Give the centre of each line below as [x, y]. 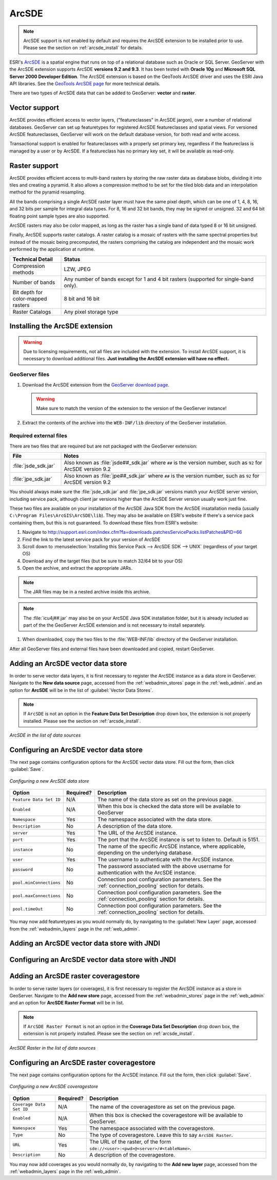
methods [23, 272]
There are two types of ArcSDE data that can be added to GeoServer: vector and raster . [103, 93]
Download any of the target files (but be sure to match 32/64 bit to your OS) [103, 561]
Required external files [38, 436]
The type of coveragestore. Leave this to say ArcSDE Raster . [161, 1135]
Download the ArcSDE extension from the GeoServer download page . [96, 384]
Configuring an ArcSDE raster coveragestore [83, 1062]
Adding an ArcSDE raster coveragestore [75, 976]
